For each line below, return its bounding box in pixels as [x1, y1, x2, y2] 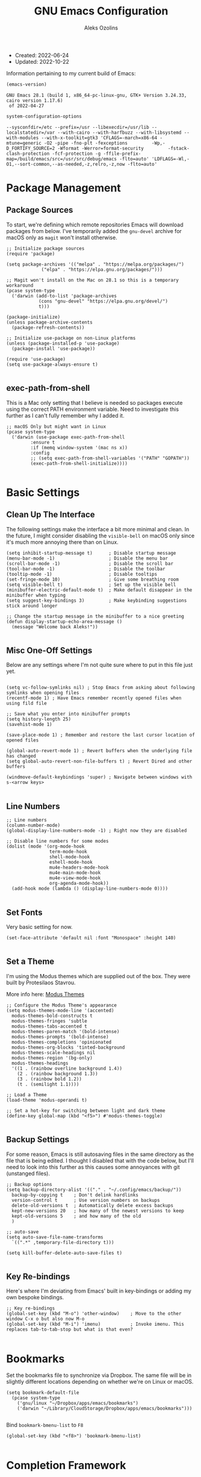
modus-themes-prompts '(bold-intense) [11, 1034, 110, 1040]
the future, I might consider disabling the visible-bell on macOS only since [6, 532, 195, 539]
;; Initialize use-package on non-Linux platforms [6, 335, 136, 341]
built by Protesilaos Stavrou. [6, 979, 76, 986]
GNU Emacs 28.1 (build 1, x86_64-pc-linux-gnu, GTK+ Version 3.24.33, [6, 92, 187, 98]
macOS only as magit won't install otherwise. [6, 234, 117, 241]
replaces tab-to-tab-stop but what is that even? [6, 1326, 134, 1332]
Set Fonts [6, 907, 43, 917]
